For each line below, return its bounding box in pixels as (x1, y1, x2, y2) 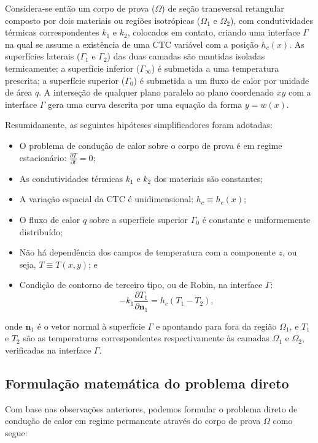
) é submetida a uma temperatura (151, 61, 279, 74)
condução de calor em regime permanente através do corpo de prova (5, 414, 261, 427)
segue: (5, 426, 28, 439)
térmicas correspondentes (5, 26, 99, 39)
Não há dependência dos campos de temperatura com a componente (19, 246, 276, 259)
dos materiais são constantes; (153, 172, 263, 184)
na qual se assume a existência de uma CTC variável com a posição (5, 37, 258, 50)
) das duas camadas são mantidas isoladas (107, 50, 265, 62)
